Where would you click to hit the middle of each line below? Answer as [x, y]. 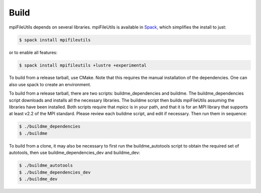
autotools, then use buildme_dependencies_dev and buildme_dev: [74, 153]
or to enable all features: [33, 52]
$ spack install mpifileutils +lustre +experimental [83, 65]
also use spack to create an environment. [50, 84]
